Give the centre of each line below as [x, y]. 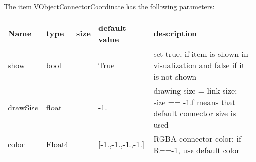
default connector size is [195, 113]
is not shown [175, 76]
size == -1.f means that [194, 102]
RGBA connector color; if [197, 138]
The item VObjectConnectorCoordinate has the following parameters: [109, 6]
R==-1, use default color [196, 150]
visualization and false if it [199, 65]
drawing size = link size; [195, 90]
